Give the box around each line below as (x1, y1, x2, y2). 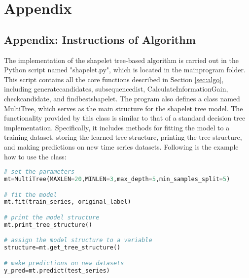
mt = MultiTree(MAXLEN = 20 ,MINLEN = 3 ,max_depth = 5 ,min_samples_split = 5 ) (4, 175, 230, 183)
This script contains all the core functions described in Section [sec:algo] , (4, 74, 224, 84)
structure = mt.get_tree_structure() (4, 244, 121, 251)
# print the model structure (4, 214, 100, 221)
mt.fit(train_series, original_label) (4, 198, 131, 206)
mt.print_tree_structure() (4, 221, 92, 228)
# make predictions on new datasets (4, 259, 124, 267)
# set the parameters (4, 168, 75, 176)
